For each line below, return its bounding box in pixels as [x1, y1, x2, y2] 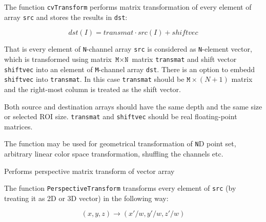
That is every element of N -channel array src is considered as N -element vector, [4, 43, 252, 54]
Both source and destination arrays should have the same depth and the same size [4, 101, 262, 112]
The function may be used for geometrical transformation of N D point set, [4, 138, 236, 149]
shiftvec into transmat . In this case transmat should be [4, 74, 185, 84]
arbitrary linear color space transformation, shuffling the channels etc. [4, 148, 223, 159]
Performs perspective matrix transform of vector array [4, 165, 175, 176]
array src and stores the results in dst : [4, 11, 128, 22]
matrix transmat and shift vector [132, 53, 237, 64]
